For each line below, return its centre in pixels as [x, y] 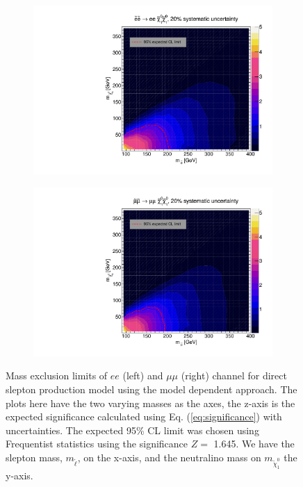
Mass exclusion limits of [57, 375]
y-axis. [19, 476]
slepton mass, [34, 457]
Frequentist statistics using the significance [97, 444]
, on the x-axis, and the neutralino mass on [169, 457]
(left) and [143, 375]
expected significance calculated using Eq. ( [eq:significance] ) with [144, 416]
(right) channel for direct [234, 375]
